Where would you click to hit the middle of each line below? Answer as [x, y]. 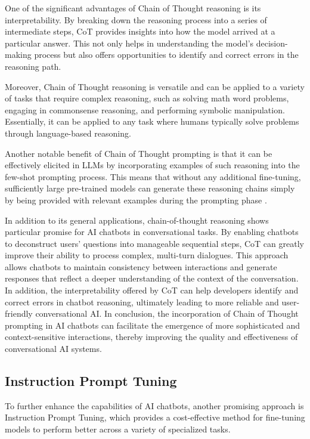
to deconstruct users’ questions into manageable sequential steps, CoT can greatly [154, 243]
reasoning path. [33, 66]
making [18, 55]
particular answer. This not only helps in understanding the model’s [129, 43]
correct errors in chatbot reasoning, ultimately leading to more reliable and [142, 302]
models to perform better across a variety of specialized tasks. [118, 429]
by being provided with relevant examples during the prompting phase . [136, 200]
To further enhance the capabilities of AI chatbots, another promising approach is [154, 405]
